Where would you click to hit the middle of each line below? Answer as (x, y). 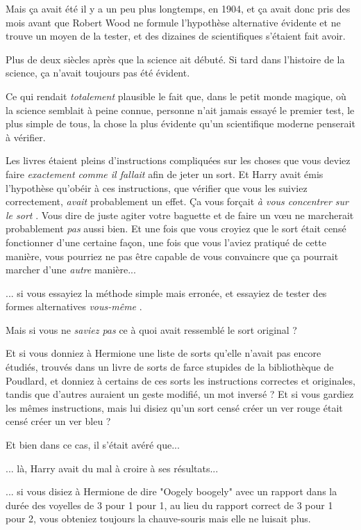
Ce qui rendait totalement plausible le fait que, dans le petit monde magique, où (176, 96)
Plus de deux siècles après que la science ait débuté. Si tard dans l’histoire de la (175, 59)
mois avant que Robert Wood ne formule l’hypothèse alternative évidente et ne (173, 22)
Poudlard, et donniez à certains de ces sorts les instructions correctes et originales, (180, 380)
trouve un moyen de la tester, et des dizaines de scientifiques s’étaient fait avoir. (176, 36)
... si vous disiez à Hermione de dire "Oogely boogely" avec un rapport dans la (171, 491)
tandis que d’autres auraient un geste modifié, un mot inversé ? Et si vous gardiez (180, 394)
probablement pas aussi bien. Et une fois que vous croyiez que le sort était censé (176, 228)
